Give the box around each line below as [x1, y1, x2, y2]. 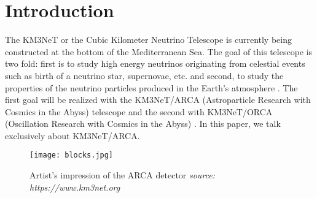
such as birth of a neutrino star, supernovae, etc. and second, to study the [5, 69, 284, 82]
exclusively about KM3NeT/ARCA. [5, 129, 140, 142]
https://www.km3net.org [29, 180, 120, 193]
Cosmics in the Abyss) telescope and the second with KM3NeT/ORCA [5, 105, 273, 118]
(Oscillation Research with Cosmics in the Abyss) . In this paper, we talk [5, 117, 281, 130]
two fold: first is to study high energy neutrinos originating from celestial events [5, 57, 305, 70]
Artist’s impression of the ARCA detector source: [29, 169, 216, 181]
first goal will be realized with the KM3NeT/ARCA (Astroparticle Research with [5, 93, 311, 106]
